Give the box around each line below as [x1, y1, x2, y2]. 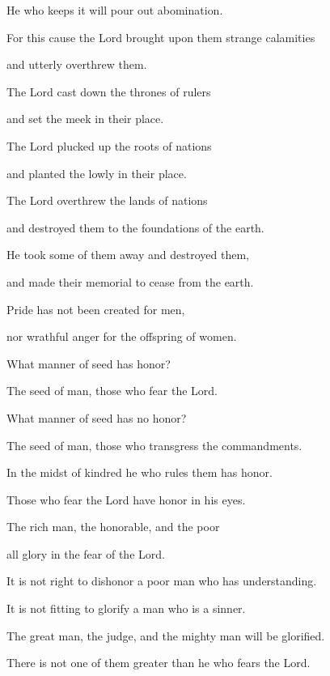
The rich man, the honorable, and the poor [6, 518, 220, 535]
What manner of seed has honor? [6, 355, 171, 372]
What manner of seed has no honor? [6, 409, 187, 426]
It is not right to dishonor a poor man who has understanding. [6, 572, 317, 589]
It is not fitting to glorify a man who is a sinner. [6, 600, 246, 617]
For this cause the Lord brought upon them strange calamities [6, 28, 315, 45]
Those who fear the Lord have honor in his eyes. [6, 491, 246, 508]
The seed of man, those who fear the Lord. [6, 382, 218, 399]
